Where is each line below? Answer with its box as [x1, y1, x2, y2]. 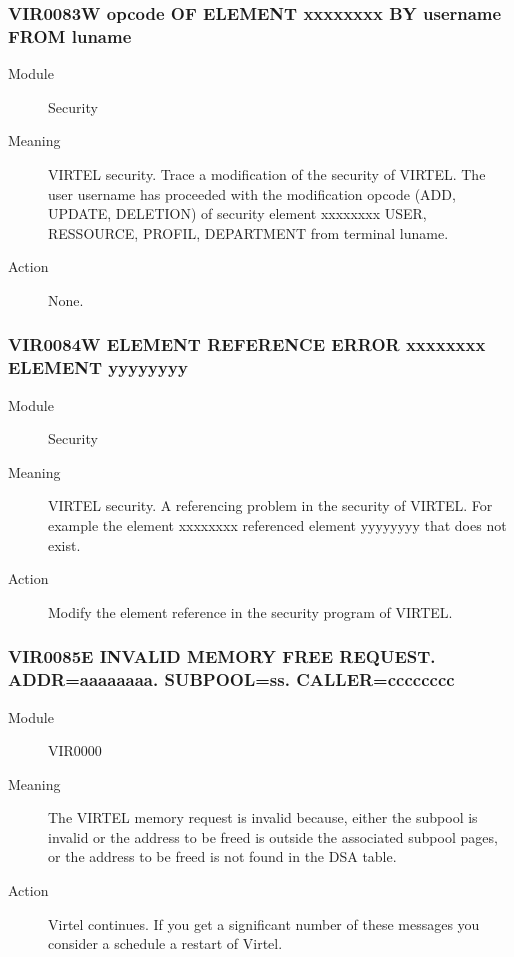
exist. [48, 534, 81, 555]
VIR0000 [48, 740, 102, 761]
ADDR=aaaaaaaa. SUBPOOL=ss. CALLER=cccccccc [8, 667, 455, 692]
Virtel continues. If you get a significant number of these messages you [48, 913, 480, 934]
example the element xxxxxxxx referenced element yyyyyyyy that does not [48, 515, 507, 535]
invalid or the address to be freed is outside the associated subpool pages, [48, 826, 498, 847]
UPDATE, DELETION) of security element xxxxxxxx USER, [48, 203, 427, 224]
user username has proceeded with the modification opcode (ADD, [48, 183, 456, 204]
